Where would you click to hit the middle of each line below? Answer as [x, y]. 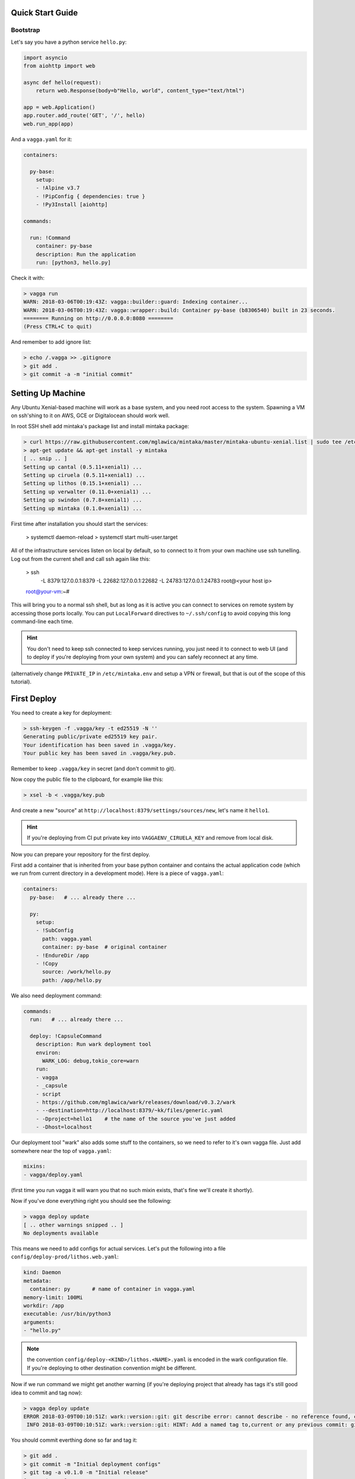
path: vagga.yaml [67, 939]
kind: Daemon [42, 1273]
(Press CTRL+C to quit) [58, 327]
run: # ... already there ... [77, 1020]
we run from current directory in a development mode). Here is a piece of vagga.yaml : [117, 873]
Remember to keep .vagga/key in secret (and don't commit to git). [93, 768]
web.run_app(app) [49, 124]
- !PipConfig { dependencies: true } [91, 196]
